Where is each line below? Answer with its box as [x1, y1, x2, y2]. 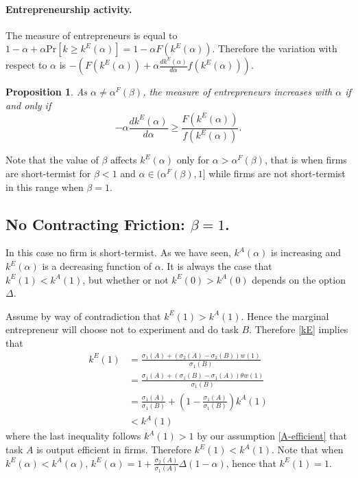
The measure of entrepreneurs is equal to [5, 27, 178, 42]
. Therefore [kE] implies [249, 322, 348, 337]
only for [176, 152, 210, 167]
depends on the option [252, 272, 346, 286]
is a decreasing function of [42, 259, 152, 273]
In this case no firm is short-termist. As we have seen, [5, 245, 231, 260]
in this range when [5, 179, 84, 194]
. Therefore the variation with [212, 41, 337, 56]
